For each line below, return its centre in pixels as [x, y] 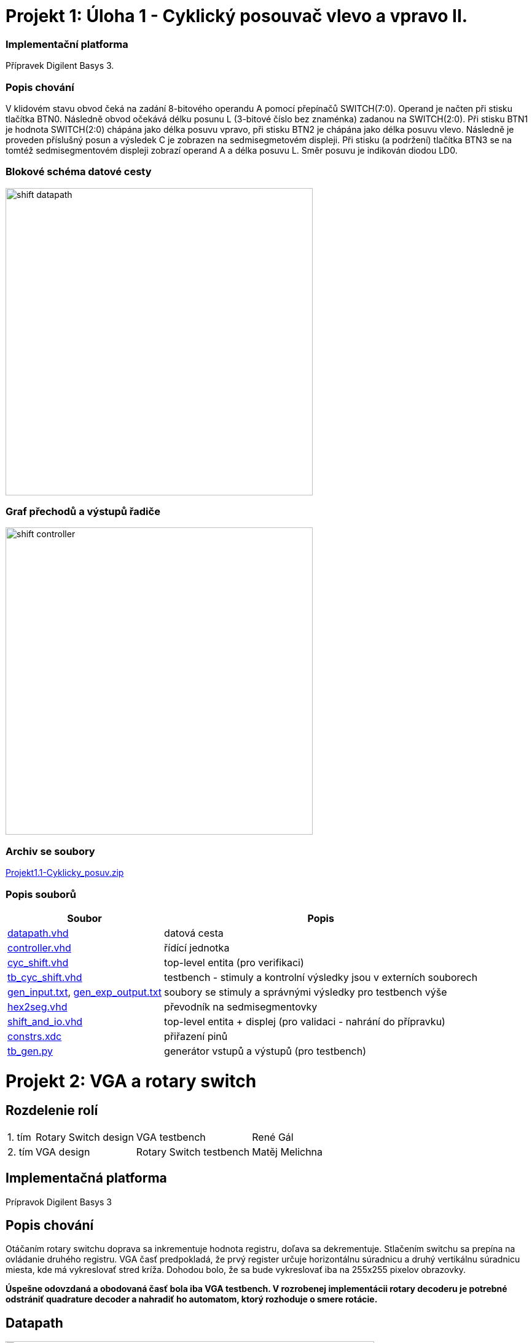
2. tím [20, 1152]
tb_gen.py [30, 1051]
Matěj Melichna [288, 1152]
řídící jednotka [197, 947]
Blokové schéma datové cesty [79, 172]
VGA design [63, 1152]
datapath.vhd [38, 933]
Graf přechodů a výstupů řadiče [83, 511]
